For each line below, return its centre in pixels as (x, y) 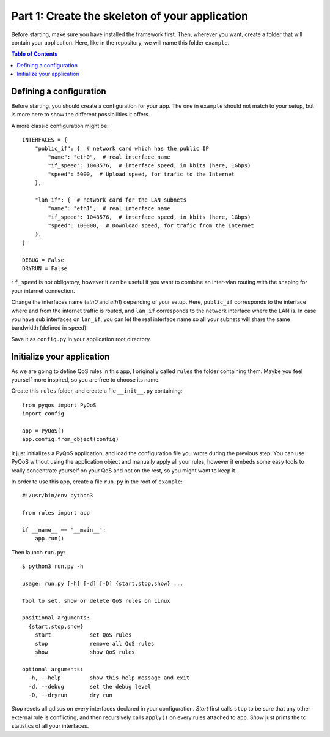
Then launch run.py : (38, 552)
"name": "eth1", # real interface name (109, 209)
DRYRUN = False (45, 269)
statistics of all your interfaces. (50, 726)
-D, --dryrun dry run (71, 695)
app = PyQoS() (43, 431)
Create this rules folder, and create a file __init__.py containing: (97, 391)
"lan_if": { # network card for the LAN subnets (110, 200)
